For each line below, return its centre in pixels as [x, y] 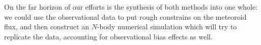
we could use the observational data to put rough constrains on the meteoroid [125, 16]
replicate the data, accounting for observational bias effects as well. [108, 36]
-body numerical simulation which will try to [167, 27]
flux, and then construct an [47, 27]
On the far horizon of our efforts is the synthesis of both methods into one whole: [131, 7]
